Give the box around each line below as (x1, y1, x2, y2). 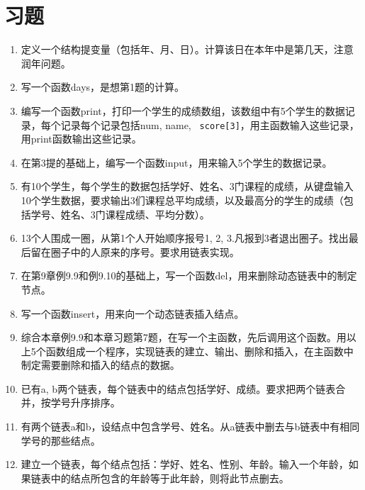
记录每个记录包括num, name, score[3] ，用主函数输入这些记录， (60, 117, 359, 132)
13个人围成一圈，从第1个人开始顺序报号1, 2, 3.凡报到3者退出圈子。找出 (21, 230, 349, 245)
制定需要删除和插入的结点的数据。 (21, 357, 180, 372)
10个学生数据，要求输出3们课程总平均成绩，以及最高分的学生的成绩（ (21, 192, 344, 207)
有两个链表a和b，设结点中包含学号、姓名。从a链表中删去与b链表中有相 (21, 419, 350, 434)
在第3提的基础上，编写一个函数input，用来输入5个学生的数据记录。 (21, 155, 332, 169)
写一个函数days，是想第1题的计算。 (21, 79, 185, 94)
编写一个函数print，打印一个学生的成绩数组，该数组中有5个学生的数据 (21, 103, 345, 118)
